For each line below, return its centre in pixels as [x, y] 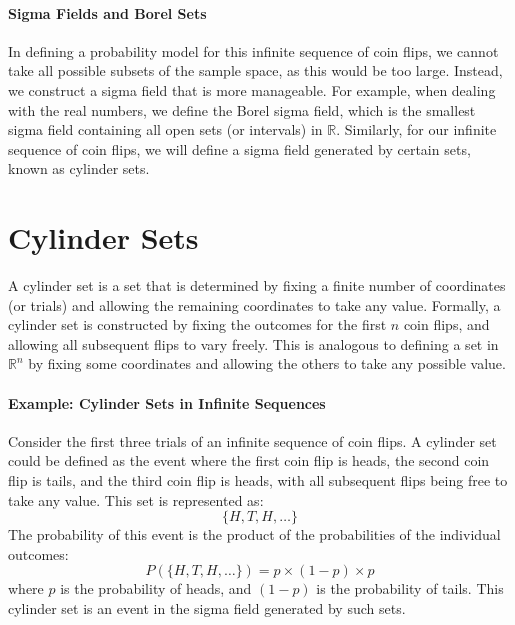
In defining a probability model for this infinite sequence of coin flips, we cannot [253, 50]
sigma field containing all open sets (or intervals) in [165, 129]
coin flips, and [446, 324]
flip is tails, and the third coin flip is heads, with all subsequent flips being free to [258, 480]
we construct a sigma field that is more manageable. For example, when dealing [252, 89]
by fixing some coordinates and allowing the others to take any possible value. [267, 363]
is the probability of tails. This [410, 588]
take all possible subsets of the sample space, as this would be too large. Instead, [255, 70]
